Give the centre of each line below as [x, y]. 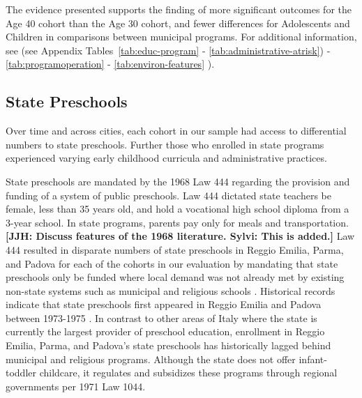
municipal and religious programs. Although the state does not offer [151, 359]
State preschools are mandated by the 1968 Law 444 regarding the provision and [178, 181]
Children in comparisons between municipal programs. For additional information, [181, 37]
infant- [313, 359]
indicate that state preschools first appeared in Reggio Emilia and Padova [164, 304]
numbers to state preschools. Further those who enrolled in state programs [165, 144]
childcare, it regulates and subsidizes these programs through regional [188, 373]
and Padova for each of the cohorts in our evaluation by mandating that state [172, 263]
